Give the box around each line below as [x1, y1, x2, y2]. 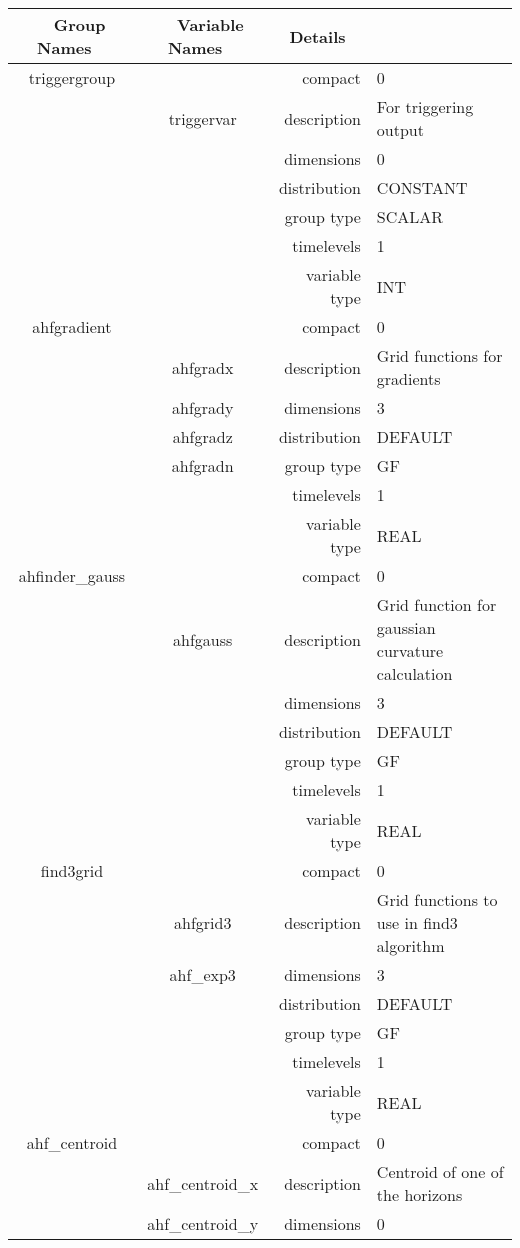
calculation [376, 662, 453, 685]
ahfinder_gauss [18, 564, 126, 587]
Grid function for [376, 593, 497, 616]
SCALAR [376, 205, 444, 228]
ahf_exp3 [169, 963, 236, 986]
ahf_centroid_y [147, 1212, 259, 1235]
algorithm [376, 934, 445, 957]
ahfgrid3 [174, 911, 232, 934]
